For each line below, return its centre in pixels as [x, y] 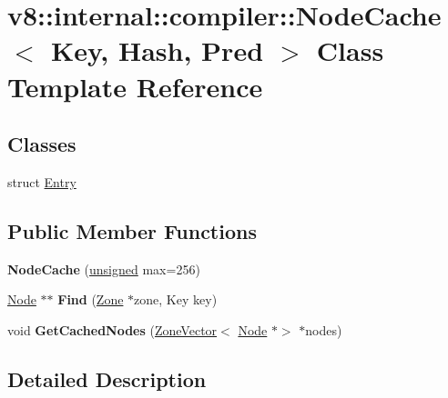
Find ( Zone [91, 299]
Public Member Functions [132, 230]
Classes [42, 144]
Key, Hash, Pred [158, 50]
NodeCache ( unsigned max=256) [104, 269]
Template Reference [135, 86]
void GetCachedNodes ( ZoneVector [112, 329]
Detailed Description [107, 378]
